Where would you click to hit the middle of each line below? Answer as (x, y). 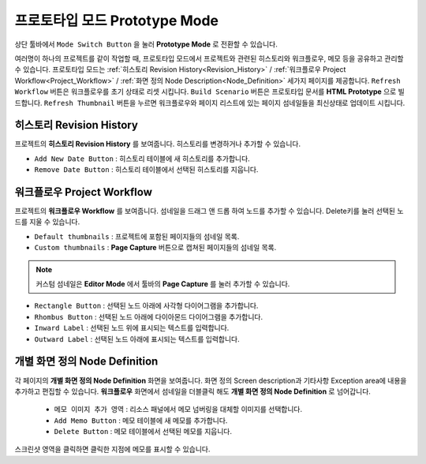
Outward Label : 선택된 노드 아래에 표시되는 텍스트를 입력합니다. (137, 339)
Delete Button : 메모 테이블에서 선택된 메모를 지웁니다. (143, 432)
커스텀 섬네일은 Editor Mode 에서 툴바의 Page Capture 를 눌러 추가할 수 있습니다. (163, 284)
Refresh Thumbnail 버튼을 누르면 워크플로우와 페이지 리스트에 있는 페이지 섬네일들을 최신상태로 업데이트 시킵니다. (224, 103)
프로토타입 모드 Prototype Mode (117, 21)
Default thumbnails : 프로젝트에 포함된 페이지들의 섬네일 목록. (137, 236)
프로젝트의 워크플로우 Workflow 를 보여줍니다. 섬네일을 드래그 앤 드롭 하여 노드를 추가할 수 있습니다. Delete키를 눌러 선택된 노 (209, 211)
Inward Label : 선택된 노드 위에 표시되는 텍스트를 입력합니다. (132, 328)
